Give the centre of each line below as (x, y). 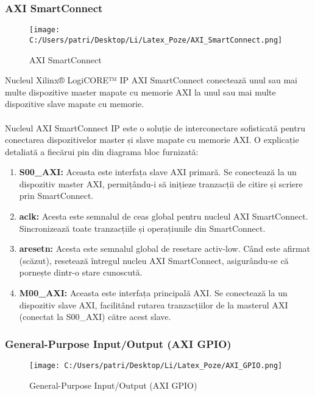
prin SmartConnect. (56, 196)
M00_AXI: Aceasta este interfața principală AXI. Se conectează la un (153, 293)
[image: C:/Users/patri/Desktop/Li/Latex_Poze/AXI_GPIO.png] (156, 366)
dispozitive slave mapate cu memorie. (75, 104)
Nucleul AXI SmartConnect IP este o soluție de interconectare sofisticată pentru (155, 127)
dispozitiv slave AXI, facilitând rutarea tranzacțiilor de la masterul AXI (154, 304)
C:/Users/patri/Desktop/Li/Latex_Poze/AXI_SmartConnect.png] (156, 40)
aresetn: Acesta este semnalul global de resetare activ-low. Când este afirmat (165, 248)
